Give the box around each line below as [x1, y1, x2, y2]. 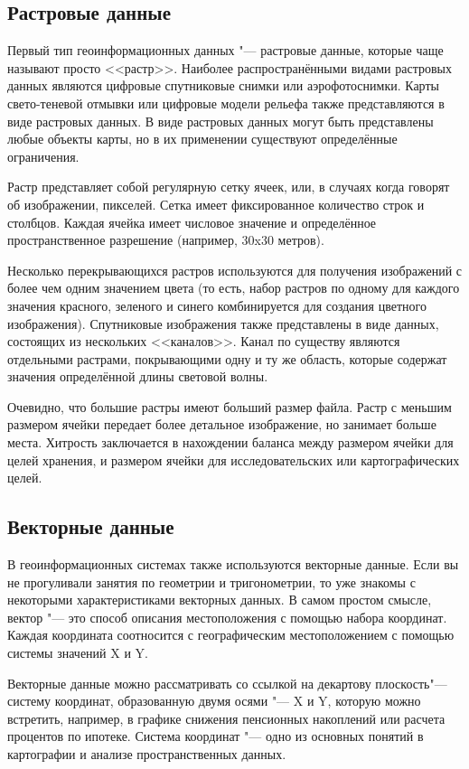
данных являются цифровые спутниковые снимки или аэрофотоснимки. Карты [7, 76, 439, 95]
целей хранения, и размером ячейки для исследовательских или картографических [7, 450, 460, 469]
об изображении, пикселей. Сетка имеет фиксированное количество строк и [7, 194, 425, 213]
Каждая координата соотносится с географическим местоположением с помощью [7, 625, 455, 644]
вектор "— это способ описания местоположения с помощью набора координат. [7, 607, 447, 626]
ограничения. [7, 146, 80, 165]
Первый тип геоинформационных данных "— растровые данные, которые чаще [7, 41, 444, 60]
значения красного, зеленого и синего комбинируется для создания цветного [7, 295, 427, 314]
